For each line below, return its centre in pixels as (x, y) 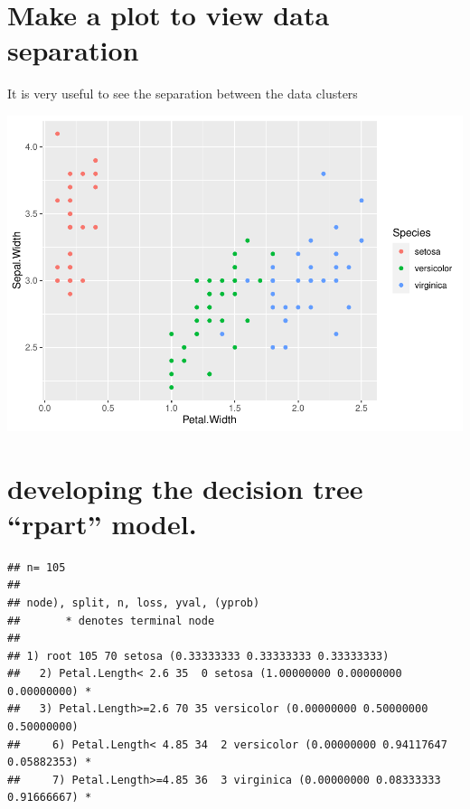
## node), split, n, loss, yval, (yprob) (134, 602)
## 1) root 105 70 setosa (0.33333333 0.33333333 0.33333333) (198, 656)
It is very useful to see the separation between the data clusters (183, 94)
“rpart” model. (102, 523)
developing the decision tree (185, 488)
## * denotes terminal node (111, 621)
